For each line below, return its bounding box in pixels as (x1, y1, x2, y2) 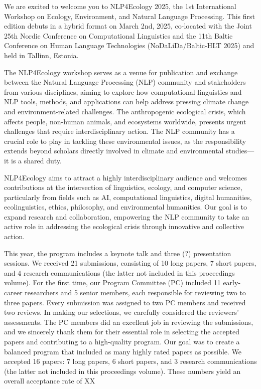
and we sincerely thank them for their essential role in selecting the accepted (4, 326, 240, 337)
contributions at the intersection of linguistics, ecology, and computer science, (4, 182, 242, 192)
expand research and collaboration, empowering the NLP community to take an (4, 211, 249, 222)
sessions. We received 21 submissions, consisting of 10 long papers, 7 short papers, (4, 258, 256, 268)
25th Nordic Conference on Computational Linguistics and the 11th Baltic (4, 30, 233, 41)
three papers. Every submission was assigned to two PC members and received (4, 297, 246, 307)
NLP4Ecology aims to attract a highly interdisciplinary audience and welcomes (4, 172, 247, 182)
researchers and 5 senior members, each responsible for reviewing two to (25, 287, 246, 298)
